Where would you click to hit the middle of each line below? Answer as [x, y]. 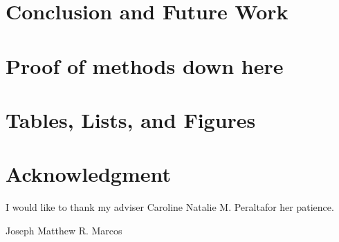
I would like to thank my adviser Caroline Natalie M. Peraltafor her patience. [170, 207]
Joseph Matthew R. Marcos [64, 230]
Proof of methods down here [145, 65]
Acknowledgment [88, 174]
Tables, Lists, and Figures [131, 119]
